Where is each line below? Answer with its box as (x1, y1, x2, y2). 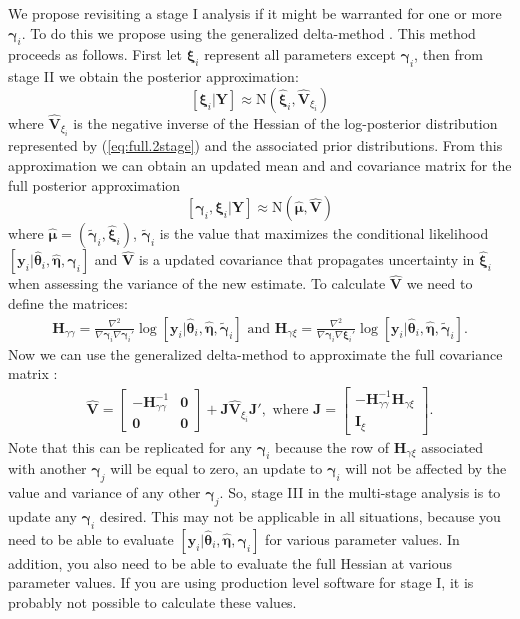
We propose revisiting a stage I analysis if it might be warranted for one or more (8, 3, 502, 23)
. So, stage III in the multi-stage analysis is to (219, 482, 501, 503)
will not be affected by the (345, 458, 507, 479)
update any (8, 505, 77, 526)
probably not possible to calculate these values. (8, 591, 297, 612)
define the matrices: (8, 293, 128, 313)
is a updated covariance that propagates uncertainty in (138, 249, 475, 270)
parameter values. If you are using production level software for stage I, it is (8, 572, 474, 593)
